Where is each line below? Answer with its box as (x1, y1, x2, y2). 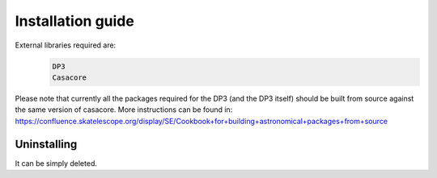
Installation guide (15, 12, 135, 30)
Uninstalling (15, 137, 78, 151)
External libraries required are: (15, 40, 117, 50)
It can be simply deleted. (15, 158, 97, 168)
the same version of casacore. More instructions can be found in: (15, 105, 233, 114)
